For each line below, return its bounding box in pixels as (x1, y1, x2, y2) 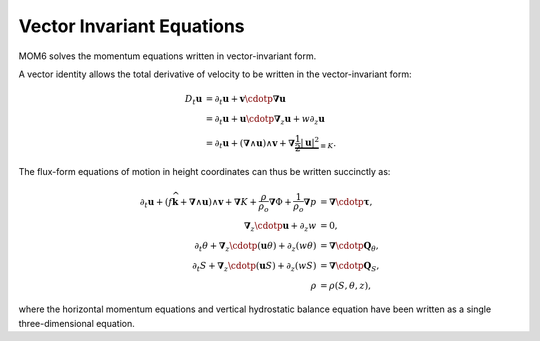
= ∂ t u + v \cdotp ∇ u (205, 93, 287, 107)
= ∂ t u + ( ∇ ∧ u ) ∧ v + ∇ (205, 137, 295, 150)
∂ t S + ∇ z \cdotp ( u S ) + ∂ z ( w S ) (191, 260, 317, 274)
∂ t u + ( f (140, 196, 173, 210)
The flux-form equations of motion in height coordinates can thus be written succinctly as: (18, 166, 391, 178)
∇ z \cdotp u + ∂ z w (243, 220, 317, 234)
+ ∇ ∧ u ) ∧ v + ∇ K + (179, 196, 257, 207)
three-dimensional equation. (18, 317, 135, 329)
